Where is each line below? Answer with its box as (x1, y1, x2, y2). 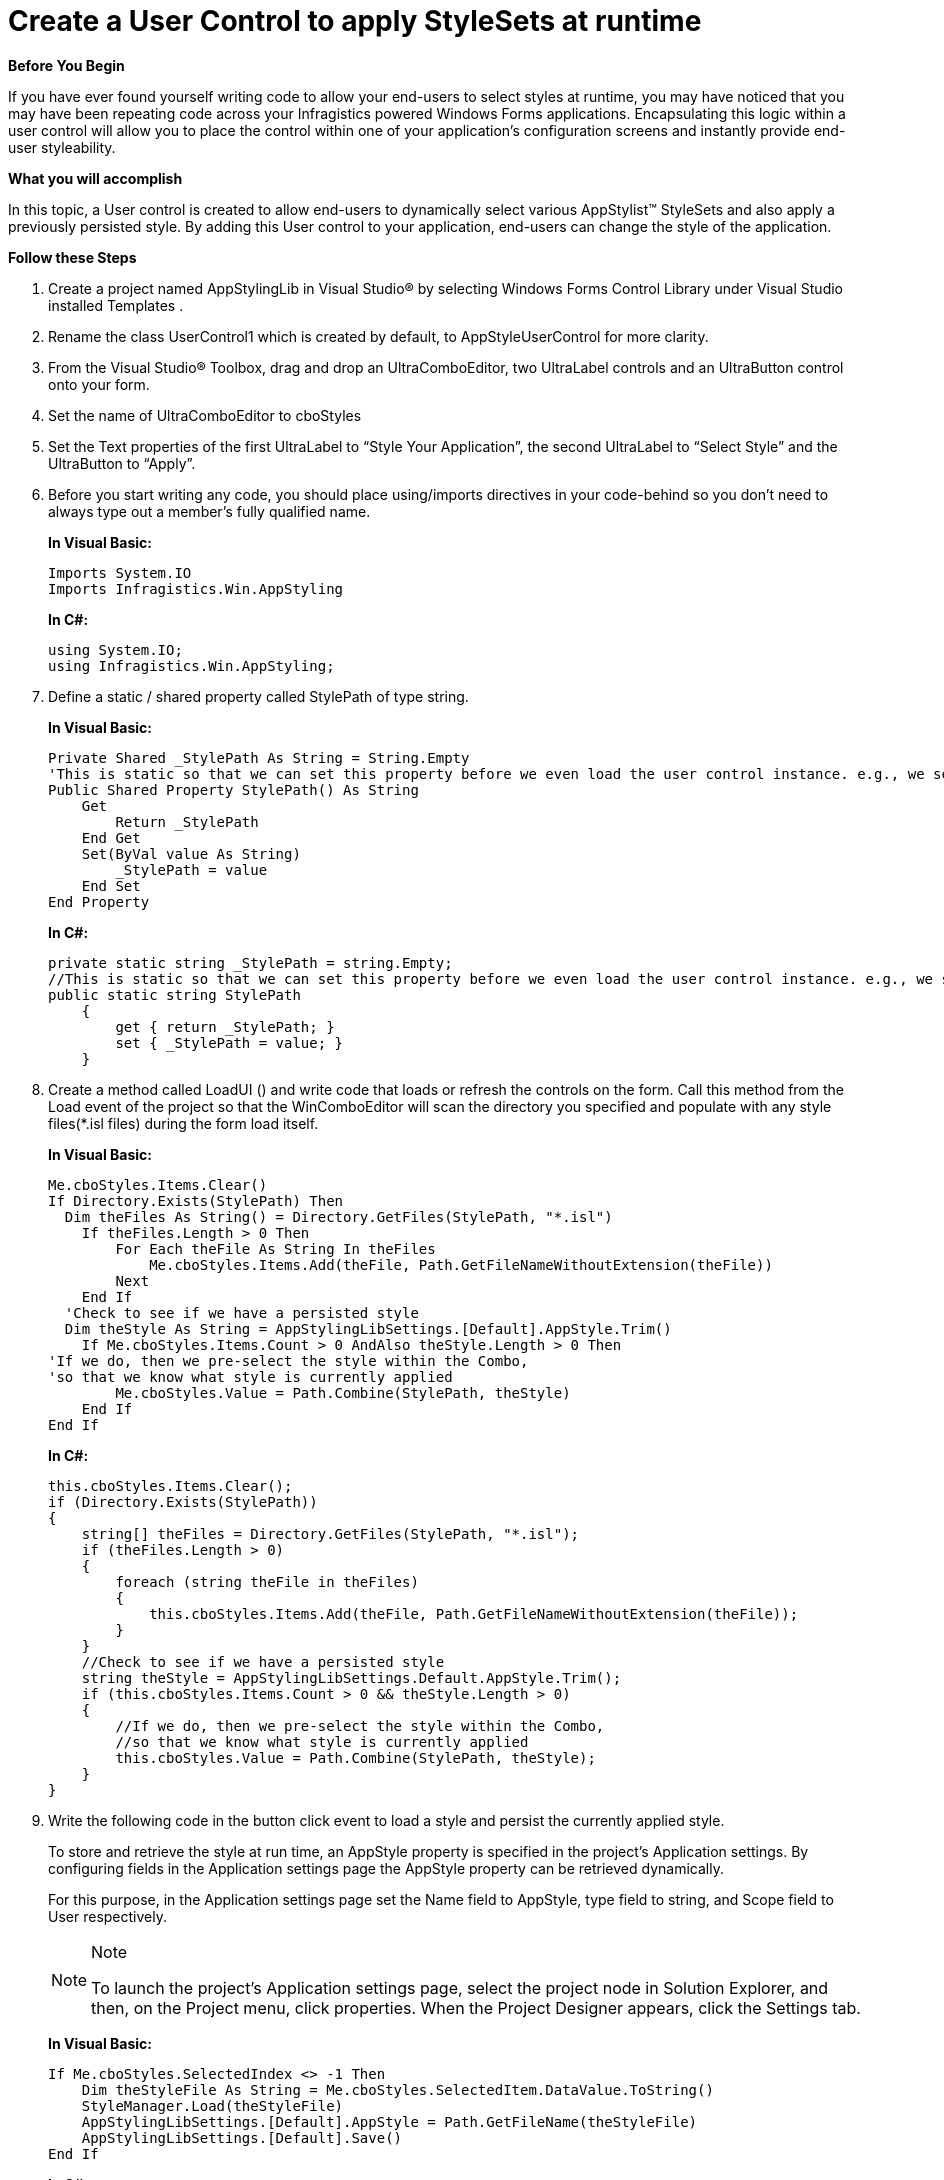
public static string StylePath (48, 986, 301, 1003)
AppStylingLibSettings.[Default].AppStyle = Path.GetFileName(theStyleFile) (81, 2113, 698, 2130)
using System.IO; (48, 641, 183, 658)
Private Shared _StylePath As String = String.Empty (48, 749, 470, 766)
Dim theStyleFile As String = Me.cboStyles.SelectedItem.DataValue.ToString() (81, 2081, 714, 2098)
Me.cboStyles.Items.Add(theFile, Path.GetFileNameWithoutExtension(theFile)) (149, 1256, 773, 1273)
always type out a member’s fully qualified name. (48, 502, 371, 520)
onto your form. (48, 375, 150, 393)
